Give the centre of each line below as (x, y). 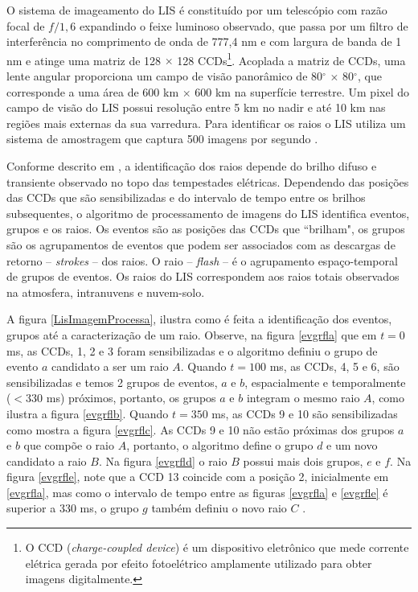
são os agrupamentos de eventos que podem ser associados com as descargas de (201, 244)
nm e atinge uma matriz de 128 (84, 60)
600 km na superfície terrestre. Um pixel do (302, 91)
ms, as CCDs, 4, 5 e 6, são (334, 366)
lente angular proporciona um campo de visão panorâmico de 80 (165, 76)
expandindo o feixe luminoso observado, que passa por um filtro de (244, 25)
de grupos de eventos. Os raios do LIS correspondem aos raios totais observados (203, 276)
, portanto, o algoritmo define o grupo (220, 445)
